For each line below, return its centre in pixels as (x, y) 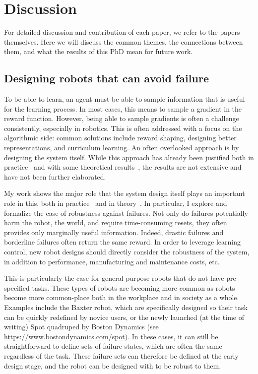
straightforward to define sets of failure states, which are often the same (113, 346)
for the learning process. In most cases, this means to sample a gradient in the (123, 108)
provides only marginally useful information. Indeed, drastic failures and (114, 232)
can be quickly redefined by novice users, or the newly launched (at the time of (124, 317)
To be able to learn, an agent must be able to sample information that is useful (125, 99)
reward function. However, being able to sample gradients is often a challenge (122, 118)
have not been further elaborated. (55, 176)
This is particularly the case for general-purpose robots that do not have (114, 278)
